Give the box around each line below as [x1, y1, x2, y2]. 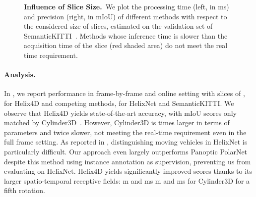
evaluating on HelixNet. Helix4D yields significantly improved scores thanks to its [4, 166, 253, 176]
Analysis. [4, 69, 36, 80]
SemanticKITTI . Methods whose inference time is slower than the [24, 30, 228, 41]
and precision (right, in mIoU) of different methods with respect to [24, 11, 227, 21]
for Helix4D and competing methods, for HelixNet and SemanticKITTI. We [4, 98, 234, 108]
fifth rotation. [4, 185, 45, 196]
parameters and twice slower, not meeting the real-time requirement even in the [4, 127, 247, 137]
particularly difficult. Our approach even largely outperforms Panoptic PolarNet [4, 146, 248, 156]
